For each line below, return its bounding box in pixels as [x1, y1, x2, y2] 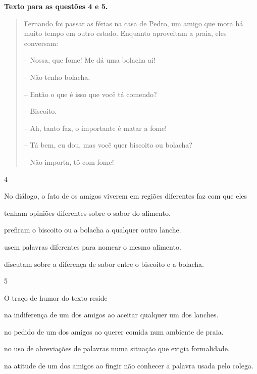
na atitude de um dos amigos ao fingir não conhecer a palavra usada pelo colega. [4, 360, 253, 371]
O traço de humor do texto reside [4, 292, 108, 303]
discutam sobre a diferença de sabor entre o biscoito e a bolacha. [4, 258, 204, 269]
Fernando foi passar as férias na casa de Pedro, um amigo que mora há [24, 18, 243, 28]
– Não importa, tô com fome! [24, 156, 114, 167]
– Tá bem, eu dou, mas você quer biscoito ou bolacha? [24, 139, 192, 150]
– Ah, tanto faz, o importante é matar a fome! [24, 122, 167, 133]
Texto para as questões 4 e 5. [4, 1, 108, 11]
